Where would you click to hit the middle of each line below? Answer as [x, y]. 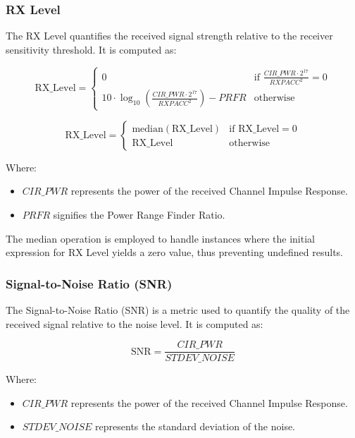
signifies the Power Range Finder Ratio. [139, 214]
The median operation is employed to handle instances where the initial [160, 238]
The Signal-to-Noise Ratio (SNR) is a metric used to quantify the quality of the [178, 309]
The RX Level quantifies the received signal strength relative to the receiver [169, 36]
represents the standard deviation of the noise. [195, 426]
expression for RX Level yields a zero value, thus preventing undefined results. [174, 252]
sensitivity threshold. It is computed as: [91, 49]
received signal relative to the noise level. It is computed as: [135, 323]
